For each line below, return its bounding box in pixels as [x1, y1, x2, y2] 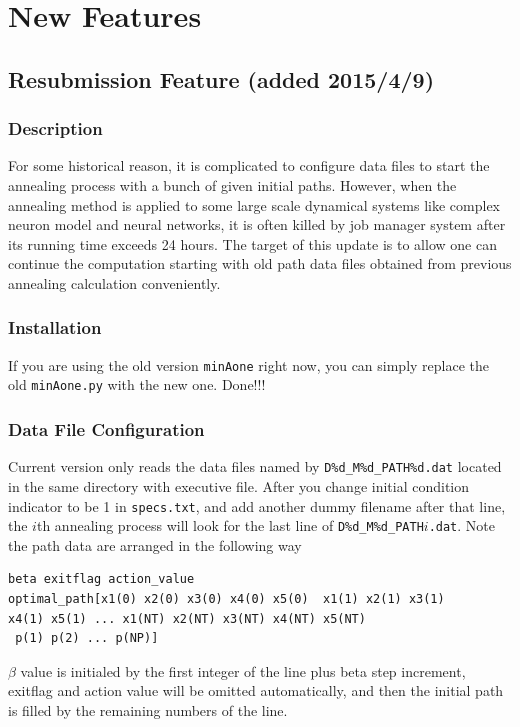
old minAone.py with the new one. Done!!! [8, 374, 266, 395]
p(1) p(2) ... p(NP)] [15, 631, 159, 646]
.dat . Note [428, 515, 495, 536]
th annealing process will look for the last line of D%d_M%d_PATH [36, 515, 424, 536]
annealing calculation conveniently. [8, 272, 221, 293]
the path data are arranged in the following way [8, 534, 302, 555]
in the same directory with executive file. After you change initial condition [8, 475, 470, 496]
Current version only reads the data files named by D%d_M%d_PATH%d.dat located [8, 456, 502, 477]
